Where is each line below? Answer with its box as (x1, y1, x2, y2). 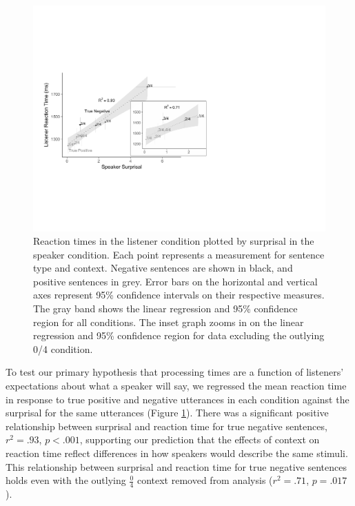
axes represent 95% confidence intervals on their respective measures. (33, 287, 325, 302)
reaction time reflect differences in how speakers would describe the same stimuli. (6, 446, 348, 461)
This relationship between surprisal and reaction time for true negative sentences (6, 459, 347, 474)
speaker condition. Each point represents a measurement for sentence (33, 247, 325, 261)
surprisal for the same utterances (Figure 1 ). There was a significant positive (6, 405, 329, 420)
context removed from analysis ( (136, 473, 273, 487)
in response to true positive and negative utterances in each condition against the (6, 392, 349, 406)
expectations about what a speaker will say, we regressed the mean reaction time (6, 378, 347, 393)
